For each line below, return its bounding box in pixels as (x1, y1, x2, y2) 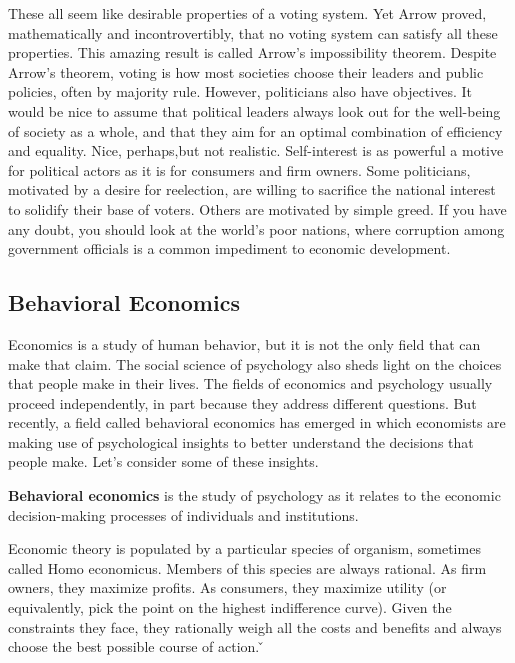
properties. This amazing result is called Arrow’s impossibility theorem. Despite (8, 42, 497, 63)
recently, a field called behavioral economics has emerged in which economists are (8, 412, 506, 433)
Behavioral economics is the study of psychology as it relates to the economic (8, 485, 501, 506)
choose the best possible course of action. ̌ (8, 636, 264, 657)
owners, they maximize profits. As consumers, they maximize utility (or (8, 577, 447, 598)
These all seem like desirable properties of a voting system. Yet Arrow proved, (8, 3, 487, 23)
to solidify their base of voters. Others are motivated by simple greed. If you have (8, 198, 507, 219)
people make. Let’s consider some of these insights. (8, 451, 319, 472)
